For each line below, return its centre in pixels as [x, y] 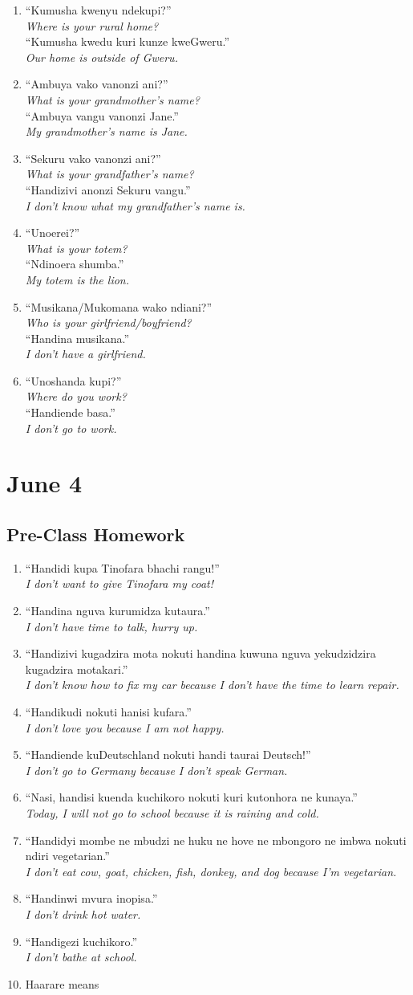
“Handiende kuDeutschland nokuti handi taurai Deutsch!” [168, 754]
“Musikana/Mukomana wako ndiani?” [119, 306]
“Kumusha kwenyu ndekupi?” [98, 10]
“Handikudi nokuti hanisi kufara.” [108, 711]
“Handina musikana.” [77, 338]
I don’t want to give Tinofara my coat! [119, 583]
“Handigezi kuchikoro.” [81, 941]
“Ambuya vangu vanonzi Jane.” [102, 115]
